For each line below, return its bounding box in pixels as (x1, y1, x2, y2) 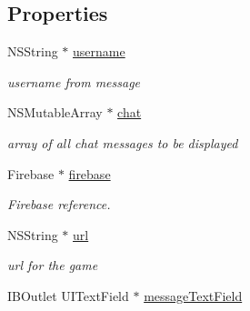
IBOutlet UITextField (7, 286, 129, 305)
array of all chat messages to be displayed (7, 133, 238, 152)
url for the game (7, 256, 98, 275)
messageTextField (144, 286, 243, 305)
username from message (7, 72, 141, 91)
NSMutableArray (7, 103, 103, 122)
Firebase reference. (7, 195, 111, 214)
